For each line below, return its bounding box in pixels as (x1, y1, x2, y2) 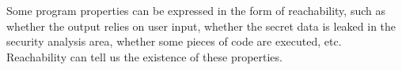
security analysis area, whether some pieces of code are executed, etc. (6, 33, 342, 50)
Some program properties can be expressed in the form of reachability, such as (6, 2, 385, 18)
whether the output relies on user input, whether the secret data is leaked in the (6, 17, 396, 34)
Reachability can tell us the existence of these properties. (6, 48, 283, 64)
